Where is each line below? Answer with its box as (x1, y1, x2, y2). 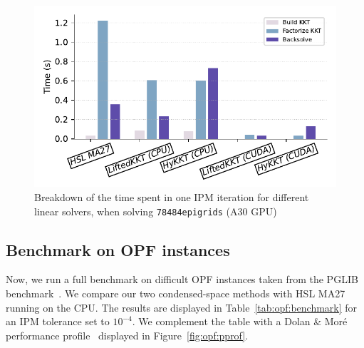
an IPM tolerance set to (6, 314, 110, 329)
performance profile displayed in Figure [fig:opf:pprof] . (6, 327, 249, 342)
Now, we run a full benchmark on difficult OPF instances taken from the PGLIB (6, 272, 358, 287)
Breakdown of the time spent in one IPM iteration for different (34, 189, 309, 204)
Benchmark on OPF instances (6, 238, 230, 260)
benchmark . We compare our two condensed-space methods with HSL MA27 (6, 286, 345, 301)
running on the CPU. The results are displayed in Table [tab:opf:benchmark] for (6, 300, 358, 314)
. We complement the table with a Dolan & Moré (132, 314, 348, 329)
